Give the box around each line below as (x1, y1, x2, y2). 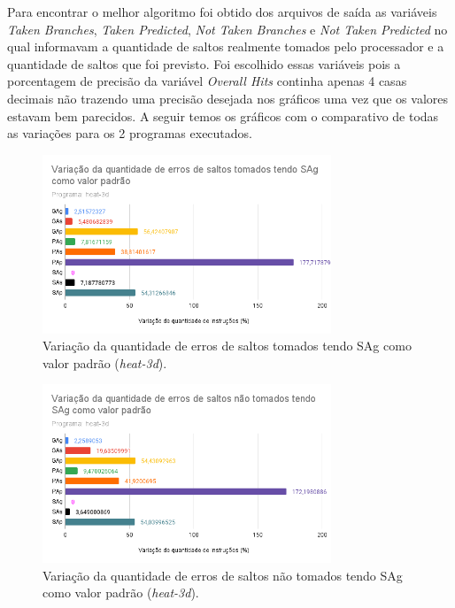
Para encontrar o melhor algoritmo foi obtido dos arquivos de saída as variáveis (7, 3, 437, 20)
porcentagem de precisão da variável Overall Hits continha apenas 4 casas (7, 72, 407, 90)
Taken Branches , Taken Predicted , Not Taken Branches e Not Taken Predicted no (7, 19, 448, 38)
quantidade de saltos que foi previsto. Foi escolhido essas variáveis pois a (7, 54, 401, 73)
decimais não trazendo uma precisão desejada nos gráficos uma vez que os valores (7, 89, 449, 107)
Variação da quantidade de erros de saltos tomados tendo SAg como (42, 336, 412, 355)
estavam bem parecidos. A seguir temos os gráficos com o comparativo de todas (7, 106, 439, 125)
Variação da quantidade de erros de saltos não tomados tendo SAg (42, 566, 403, 584)
